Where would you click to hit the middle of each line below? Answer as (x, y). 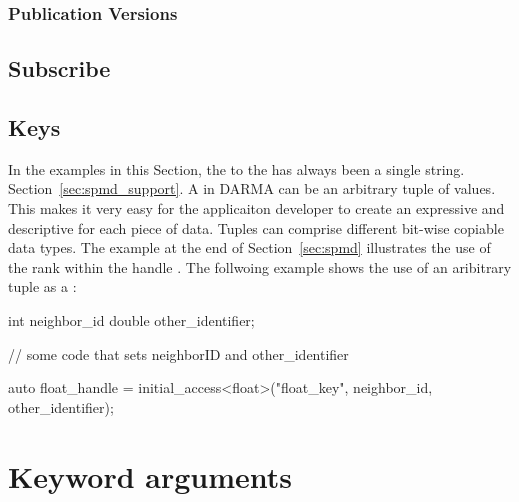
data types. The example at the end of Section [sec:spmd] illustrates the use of (249, 247)
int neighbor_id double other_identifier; (131, 319)
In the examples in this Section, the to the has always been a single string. (236, 168)
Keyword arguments (150, 475)
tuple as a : (42, 286)
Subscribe (59, 68)
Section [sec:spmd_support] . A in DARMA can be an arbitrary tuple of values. (252, 188)
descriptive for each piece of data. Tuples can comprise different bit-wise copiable (256, 227)
